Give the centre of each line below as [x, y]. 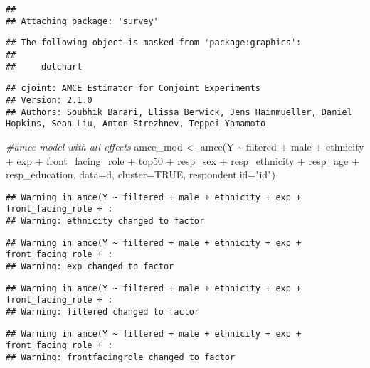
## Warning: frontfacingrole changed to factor [121, 357]
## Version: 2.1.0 [49, 100]
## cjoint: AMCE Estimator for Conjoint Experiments [133, 88]
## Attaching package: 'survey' [82, 21]
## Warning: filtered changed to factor [103, 312]
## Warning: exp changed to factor [90, 266]
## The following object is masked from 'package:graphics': [154, 43]
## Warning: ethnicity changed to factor [105, 221]
